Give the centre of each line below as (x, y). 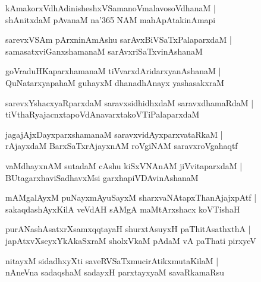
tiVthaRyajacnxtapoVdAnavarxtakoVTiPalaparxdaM (103, 114)
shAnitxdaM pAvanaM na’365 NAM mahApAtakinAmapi (111, 19)
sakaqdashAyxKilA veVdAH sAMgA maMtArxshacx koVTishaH (123, 209)
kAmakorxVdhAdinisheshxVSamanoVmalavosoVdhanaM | (111, 8)
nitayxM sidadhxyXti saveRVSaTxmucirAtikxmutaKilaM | (112, 260)
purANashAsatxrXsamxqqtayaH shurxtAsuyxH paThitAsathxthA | (128, 229)
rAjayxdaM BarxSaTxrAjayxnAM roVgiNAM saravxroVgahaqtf (122, 146)
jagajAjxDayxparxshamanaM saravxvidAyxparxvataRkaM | (114, 134)
